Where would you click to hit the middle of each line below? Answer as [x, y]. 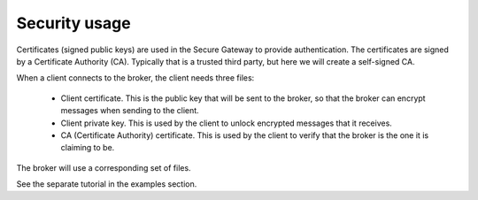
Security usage [74, 23]
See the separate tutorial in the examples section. [107, 184]
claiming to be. [88, 148]
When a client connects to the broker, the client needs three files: [135, 78]
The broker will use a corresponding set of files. [104, 167]
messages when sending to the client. [130, 111]
